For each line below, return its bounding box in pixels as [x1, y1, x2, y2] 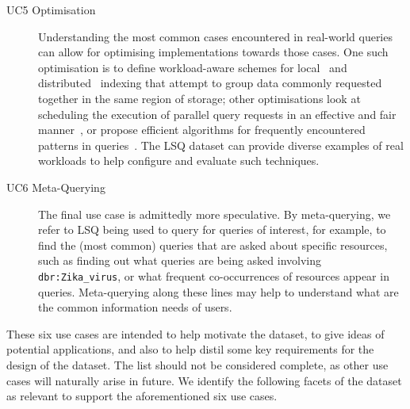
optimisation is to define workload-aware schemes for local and [38, 59, 347, 75]
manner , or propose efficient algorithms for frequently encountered [38, 121, 366, 138]
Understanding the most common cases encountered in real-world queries [38, 28, 393, 44]
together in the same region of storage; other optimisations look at [38, 90, 361, 106]
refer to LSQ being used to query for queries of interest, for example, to [38, 221, 386, 238]
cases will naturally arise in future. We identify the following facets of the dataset [6, 372, 402, 388]
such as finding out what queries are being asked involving [38, 252, 322, 269]
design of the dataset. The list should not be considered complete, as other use [6, 356, 389, 373]
